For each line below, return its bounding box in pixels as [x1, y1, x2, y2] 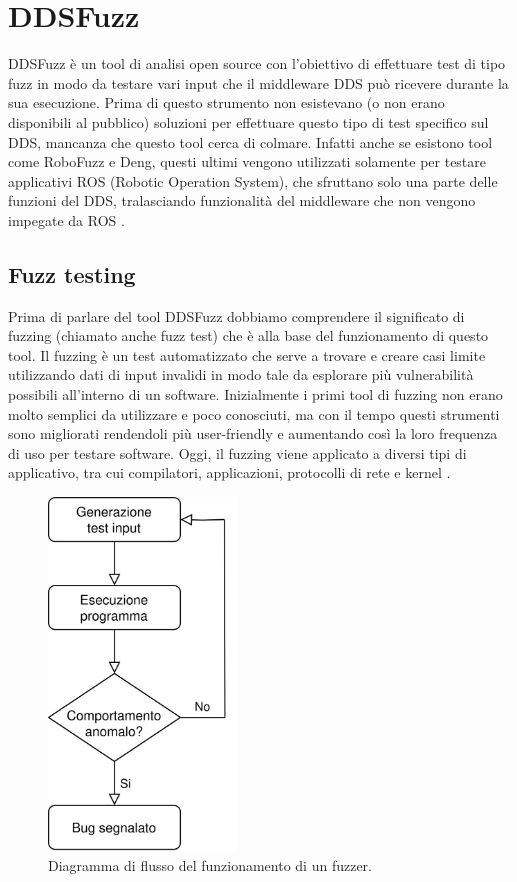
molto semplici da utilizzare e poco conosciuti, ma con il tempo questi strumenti [8, 403, 500, 424]
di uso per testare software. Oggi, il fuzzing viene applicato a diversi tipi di [8, 442, 467, 463]
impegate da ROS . [8, 209, 125, 230]
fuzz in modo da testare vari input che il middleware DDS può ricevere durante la [8, 72, 509, 93]
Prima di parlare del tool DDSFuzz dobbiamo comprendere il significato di [8, 305, 465, 326]
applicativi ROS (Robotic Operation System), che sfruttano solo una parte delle [8, 170, 498, 191]
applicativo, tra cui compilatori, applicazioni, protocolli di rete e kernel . [8, 462, 451, 483]
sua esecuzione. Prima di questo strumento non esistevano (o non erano [8, 92, 445, 113]
